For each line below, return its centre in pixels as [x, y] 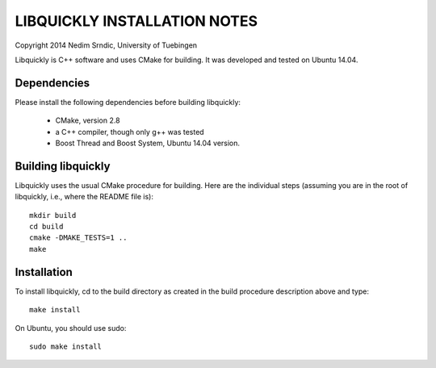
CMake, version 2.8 [88, 120]
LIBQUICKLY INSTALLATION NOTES [136, 21]
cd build [46, 227]
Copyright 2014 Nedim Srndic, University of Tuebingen [106, 45]
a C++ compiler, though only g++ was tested [130, 132]
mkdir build [53, 215]
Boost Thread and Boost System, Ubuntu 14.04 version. [148, 143]
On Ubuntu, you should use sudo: [71, 328]
